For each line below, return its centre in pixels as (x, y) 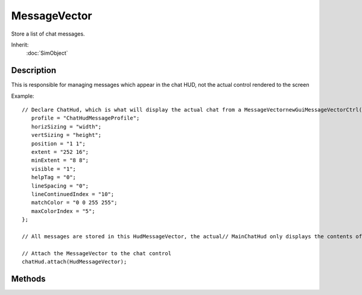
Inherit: (20, 45)
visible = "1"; (54, 169)
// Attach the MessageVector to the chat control (97, 253)
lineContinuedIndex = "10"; (73, 194)
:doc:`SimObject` (47, 53)
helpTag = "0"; (54, 177)
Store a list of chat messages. (48, 34)
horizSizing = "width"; (66, 126)
